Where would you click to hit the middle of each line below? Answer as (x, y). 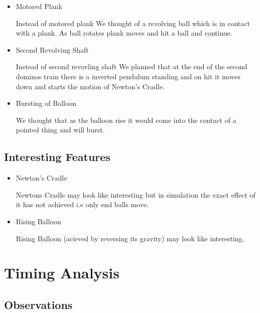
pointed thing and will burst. (60, 130)
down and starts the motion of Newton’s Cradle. (90, 86)
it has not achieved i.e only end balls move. (82, 204)
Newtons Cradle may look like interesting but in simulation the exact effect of (136, 194)
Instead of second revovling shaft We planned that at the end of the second (132, 66)
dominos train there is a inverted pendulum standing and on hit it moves (128, 76)
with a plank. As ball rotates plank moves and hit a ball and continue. (124, 33)
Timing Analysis (62, 273)
